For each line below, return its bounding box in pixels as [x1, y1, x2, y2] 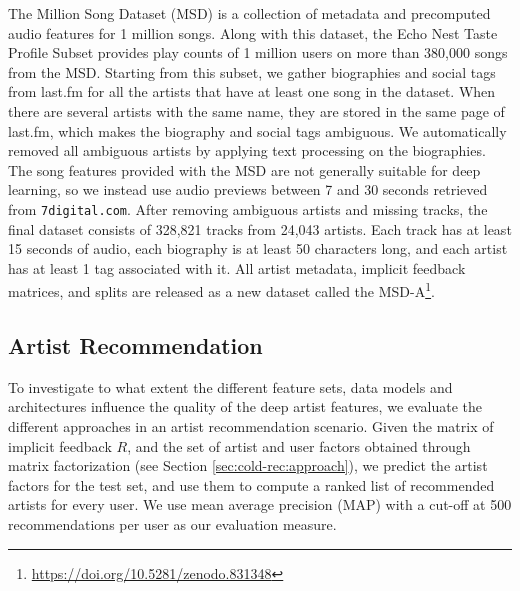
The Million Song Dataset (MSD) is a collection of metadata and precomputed [8, 3, 491, 23]
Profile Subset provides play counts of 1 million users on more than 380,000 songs [8, 42, 508, 63]
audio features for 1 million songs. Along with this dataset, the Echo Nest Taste [8, 22, 498, 43]
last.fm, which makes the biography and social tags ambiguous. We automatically [8, 120, 507, 141]
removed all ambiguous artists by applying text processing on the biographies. [8, 140, 486, 161]
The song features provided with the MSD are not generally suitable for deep [8, 159, 481, 180]
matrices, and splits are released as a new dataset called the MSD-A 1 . [8, 278, 435, 302]
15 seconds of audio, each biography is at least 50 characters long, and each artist [8, 238, 508, 259]
